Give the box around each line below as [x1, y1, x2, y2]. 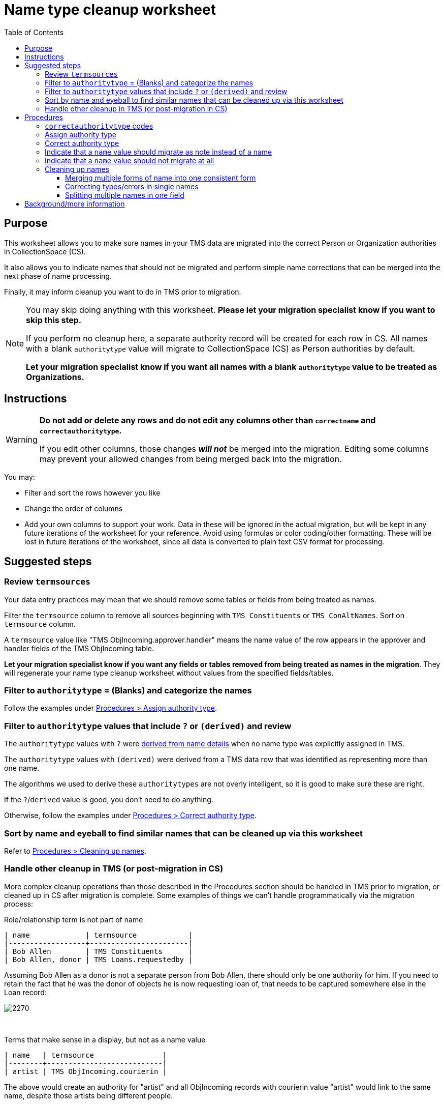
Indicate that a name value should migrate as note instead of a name [45, 147, 272, 156]
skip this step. [26, 314, 82, 325]
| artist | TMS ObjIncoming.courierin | [4, 1067, 167, 1076]
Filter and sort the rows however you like [24, 488, 161, 498]
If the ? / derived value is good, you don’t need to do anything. [4, 795, 213, 804]
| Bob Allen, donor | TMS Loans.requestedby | [4, 955, 193, 964]
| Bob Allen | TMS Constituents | [4, 947, 193, 955]
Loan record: [4, 987, 47, 997]
